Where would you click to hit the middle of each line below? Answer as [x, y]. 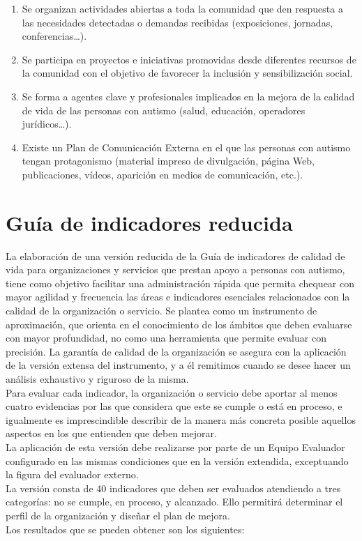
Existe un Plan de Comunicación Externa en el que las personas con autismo [186, 147]
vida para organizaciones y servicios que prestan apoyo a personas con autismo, [175, 269]
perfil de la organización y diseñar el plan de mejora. [118, 515]
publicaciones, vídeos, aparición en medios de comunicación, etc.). [163, 174]
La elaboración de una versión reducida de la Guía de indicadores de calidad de [175, 256]
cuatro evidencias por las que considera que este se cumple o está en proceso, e [174, 406]
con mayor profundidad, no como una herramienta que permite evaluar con [166, 338]
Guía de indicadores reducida [149, 222]
